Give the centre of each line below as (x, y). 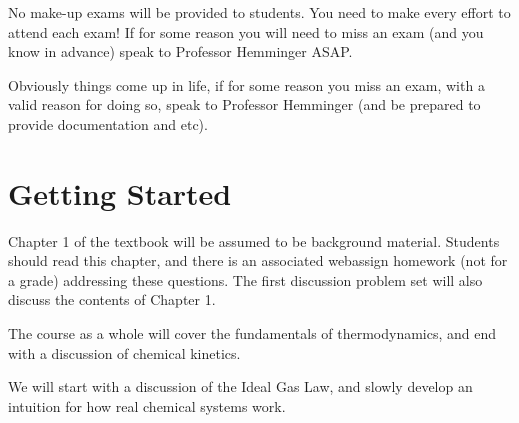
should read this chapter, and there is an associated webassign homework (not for (258, 260)
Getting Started (120, 192)
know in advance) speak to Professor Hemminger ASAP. (180, 51)
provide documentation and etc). (108, 123)
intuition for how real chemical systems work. (147, 405)
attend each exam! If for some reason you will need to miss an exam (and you (246, 31)
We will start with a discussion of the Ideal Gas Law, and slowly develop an (240, 386)
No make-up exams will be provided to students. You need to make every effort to (259, 12)
